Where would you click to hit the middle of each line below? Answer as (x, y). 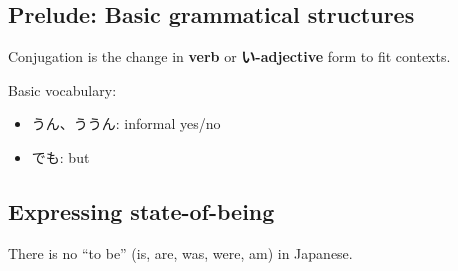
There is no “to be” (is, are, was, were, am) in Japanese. (180, 252)
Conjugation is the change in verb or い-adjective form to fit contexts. (229, 56)
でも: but (60, 156)
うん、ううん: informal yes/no (126, 123)
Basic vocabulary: (62, 89)
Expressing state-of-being (141, 210)
